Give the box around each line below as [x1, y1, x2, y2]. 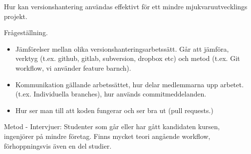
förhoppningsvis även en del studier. [4, 140, 112, 151]
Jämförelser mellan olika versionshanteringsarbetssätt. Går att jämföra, [15, 43, 229, 54]
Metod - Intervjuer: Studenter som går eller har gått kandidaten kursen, [4, 121, 220, 132]
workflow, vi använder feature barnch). [15, 62, 131, 73]
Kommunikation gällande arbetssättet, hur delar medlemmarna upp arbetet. [15, 79, 244, 89]
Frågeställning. [4, 27, 48, 38]
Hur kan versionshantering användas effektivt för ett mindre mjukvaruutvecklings [4, 1, 248, 11]
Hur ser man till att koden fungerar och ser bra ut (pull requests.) [15, 105, 213, 115]
